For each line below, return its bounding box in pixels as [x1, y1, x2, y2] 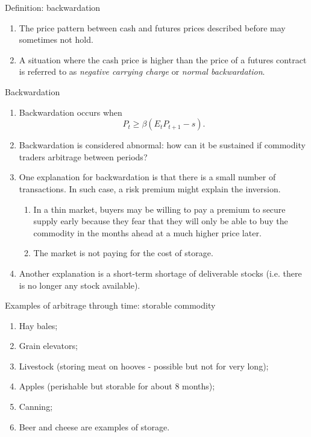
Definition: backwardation [5, 1, 101, 13]
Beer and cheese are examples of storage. [19, 420, 170, 433]
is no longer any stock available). [19, 278, 140, 291]
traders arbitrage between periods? [19, 150, 148, 163]
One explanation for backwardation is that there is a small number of [19, 171, 276, 183]
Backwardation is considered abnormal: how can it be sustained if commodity [19, 139, 306, 151]
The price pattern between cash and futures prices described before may [19, 21, 286, 34]
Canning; [19, 400, 53, 413]
